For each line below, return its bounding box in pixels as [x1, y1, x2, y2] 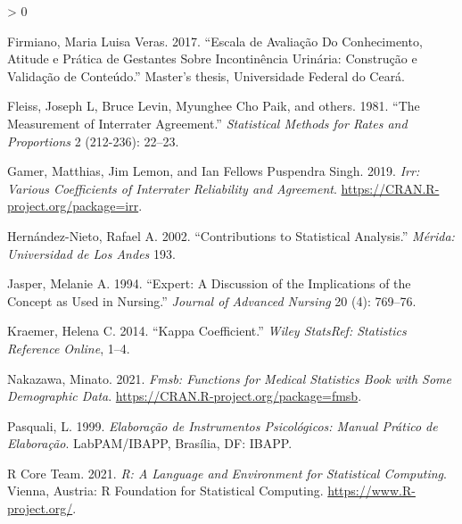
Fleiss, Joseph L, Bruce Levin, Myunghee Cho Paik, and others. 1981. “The [7, 96, 420, 115]
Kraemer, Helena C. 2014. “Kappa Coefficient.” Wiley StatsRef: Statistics [7, 321, 407, 340]
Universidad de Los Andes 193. [7, 244, 176, 262]
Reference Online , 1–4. [7, 338, 130, 357]
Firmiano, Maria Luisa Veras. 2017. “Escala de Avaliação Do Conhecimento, [7, 31, 423, 50]
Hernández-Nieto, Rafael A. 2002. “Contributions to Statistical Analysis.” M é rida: [7, 226, 455, 245]
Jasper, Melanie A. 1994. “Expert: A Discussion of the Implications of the [7, 274, 411, 293]
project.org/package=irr [7, 196, 139, 215]
